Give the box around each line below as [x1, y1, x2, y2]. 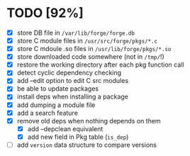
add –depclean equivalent [27, 124, 104, 133]
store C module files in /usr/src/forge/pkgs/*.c [16, 37, 158, 45]
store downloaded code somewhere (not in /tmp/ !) [16, 52, 164, 61]
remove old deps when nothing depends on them [16, 116, 161, 125]
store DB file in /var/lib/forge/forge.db [16, 28, 135, 37]
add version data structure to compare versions [16, 140, 157, 149]
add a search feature [16, 108, 79, 117]
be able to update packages [16, 84, 99, 93]
